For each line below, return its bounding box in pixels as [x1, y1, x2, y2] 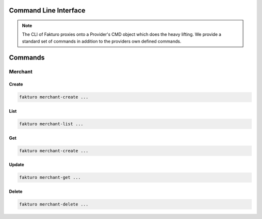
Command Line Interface [9, 6, 86, 15]
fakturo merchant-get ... [19, 175, 81, 180]
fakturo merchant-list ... [19, 121, 83, 127]
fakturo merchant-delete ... [19, 201, 89, 207]
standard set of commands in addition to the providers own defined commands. [22, 38, 181, 44]
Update [9, 162, 24, 168]
